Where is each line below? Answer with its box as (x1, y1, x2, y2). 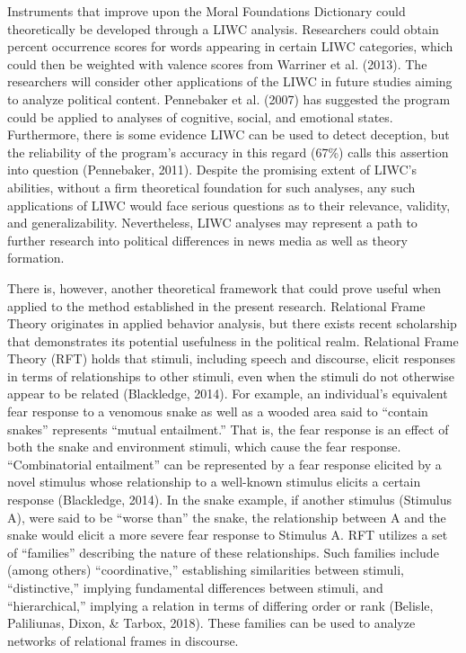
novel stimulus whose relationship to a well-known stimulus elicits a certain (7, 472, 421, 491)
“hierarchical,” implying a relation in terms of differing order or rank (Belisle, (7, 595, 434, 614)
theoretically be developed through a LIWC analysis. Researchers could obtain (7, 19, 439, 38)
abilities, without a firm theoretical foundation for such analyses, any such (7, 177, 416, 196)
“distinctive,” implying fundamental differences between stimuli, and (7, 578, 383, 596)
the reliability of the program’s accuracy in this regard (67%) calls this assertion (7, 142, 449, 161)
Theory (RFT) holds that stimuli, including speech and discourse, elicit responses (7, 349, 455, 368)
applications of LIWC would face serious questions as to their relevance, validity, (7, 195, 451, 214)
